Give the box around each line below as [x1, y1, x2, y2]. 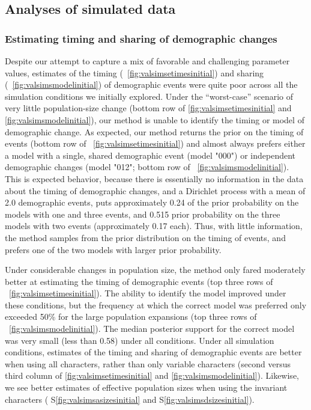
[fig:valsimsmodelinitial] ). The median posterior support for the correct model [9, 322, 295, 335]
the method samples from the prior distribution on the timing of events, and [5, 231, 286, 243]
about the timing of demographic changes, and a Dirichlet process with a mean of [5, 184, 306, 197]
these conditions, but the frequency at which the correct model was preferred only [5, 298, 307, 311]
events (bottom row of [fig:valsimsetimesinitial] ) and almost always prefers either [5, 137, 306, 150]
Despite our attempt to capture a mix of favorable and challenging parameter [5, 55, 290, 67]
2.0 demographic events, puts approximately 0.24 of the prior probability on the [5, 196, 299, 209]
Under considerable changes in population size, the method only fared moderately [5, 263, 306, 276]
